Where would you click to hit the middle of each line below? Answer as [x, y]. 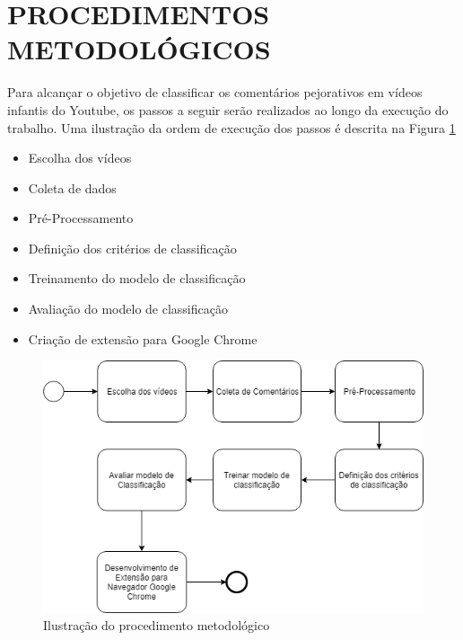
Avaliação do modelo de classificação [128, 309]
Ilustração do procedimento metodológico [157, 625]
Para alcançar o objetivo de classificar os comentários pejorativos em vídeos [215, 92]
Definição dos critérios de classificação [132, 248]
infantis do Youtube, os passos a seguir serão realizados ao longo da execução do [228, 109]
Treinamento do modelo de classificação [137, 278]
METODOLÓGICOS [139, 49]
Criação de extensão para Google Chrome [143, 338]
